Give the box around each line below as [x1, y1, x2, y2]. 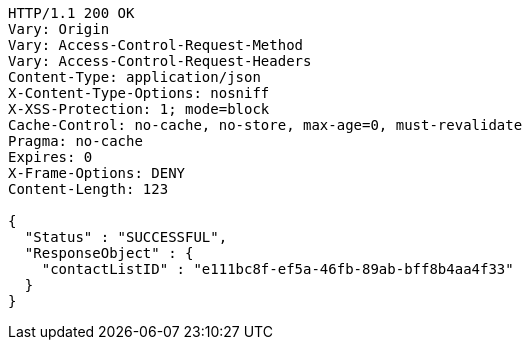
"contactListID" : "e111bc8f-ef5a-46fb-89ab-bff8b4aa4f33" [41, 261, 514, 277]
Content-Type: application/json [8, 69, 261, 85]
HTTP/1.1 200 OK [8, 5, 135, 21]
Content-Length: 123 [8, 181, 169, 197]
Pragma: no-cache [8, 133, 143, 149]
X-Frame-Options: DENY [8, 165, 186, 181]
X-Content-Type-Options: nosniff [8, 85, 270, 101]
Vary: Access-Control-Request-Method [8, 37, 304, 53]
